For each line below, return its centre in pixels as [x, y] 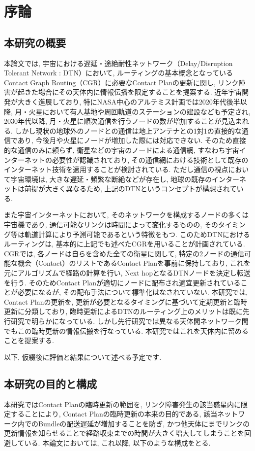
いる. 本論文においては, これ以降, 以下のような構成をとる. [117, 442]
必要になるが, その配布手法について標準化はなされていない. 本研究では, [133, 292]
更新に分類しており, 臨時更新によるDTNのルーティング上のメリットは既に [123, 311]
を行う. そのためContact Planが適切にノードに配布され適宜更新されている [122, 282]
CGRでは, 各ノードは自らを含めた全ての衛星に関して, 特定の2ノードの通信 [124, 253]
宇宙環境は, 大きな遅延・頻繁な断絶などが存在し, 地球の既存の [111, 179]
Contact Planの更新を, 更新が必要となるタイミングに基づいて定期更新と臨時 [126, 301]
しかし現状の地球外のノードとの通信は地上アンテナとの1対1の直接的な [128, 130]
